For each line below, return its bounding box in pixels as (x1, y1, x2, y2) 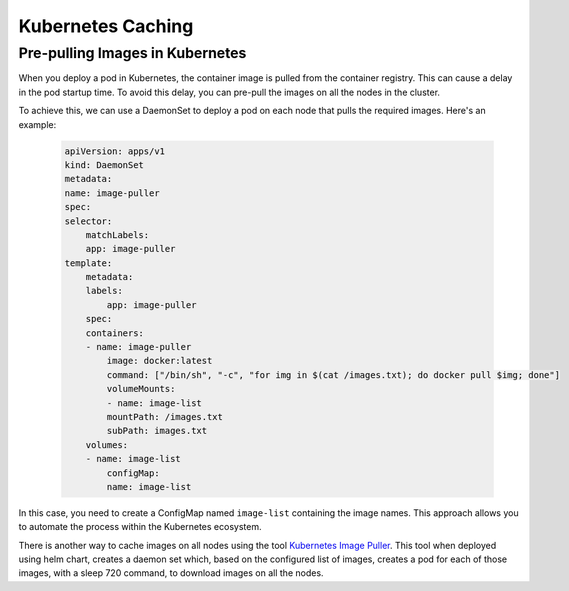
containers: (85, 327, 145, 339)
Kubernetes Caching (18, 15, 194, 37)
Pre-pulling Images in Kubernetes (18, 44, 247, 62)
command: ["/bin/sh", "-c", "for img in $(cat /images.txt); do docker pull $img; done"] (106, 369, 560, 380)
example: (18, 118, 57, 130)
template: (64, 257, 113, 269)
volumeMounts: (106, 383, 176, 395)
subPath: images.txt (106, 425, 208, 437)
